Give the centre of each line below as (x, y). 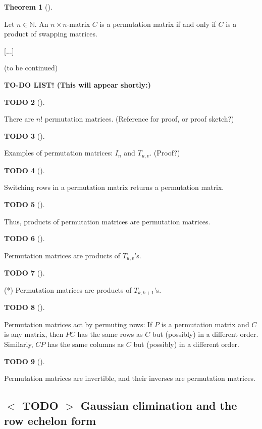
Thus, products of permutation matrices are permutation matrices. (107, 221)
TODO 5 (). (24, 204)
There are (19, 119)
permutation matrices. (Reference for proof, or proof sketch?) (139, 119)
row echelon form (50, 420)
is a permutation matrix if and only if (158, 24)
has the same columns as (86, 344)
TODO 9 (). (24, 361)
